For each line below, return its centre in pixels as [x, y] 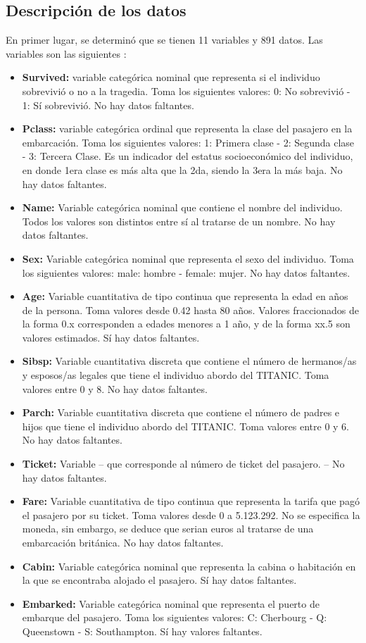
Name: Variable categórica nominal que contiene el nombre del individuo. [182, 207]
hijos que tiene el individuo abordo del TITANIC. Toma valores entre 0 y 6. [186, 426]
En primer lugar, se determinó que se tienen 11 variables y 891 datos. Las [164, 40]
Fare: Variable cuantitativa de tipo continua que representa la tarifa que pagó [191, 501]
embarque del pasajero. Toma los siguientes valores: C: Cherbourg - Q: [175, 617]
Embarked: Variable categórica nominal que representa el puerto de [171, 603]
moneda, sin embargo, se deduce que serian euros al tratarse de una [168, 529]
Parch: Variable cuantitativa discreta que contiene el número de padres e [181, 412]
